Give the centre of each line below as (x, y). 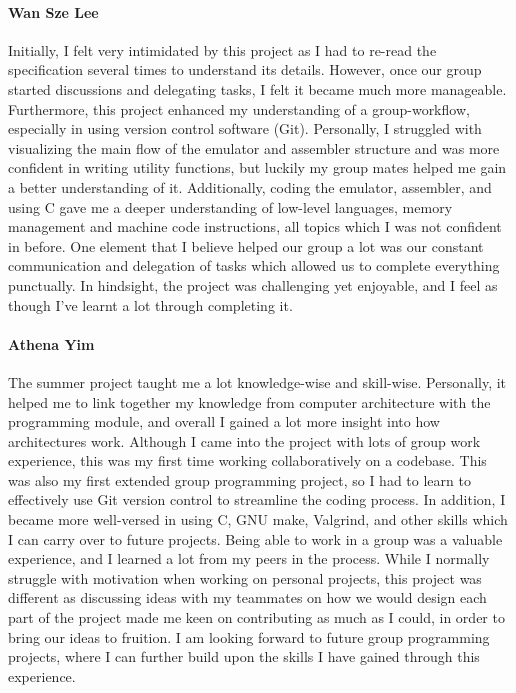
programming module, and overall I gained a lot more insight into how (224, 421)
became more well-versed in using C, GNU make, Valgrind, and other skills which (258, 519)
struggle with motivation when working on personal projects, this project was (245, 577)
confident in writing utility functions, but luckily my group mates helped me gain (257, 167)
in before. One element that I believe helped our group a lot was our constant (246, 245)
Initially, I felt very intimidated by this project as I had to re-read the (222, 49)
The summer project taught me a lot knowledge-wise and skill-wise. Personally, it (257, 381)
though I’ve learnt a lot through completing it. (150, 304)
